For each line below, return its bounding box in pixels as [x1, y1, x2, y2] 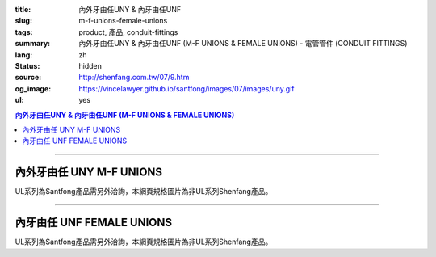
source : [15, 73, 42, 82]
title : [15, 5, 31, 14]
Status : [15, 61, 40, 70]
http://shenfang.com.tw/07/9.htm [78, 73, 190, 82]
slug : [15, 16, 32, 26]
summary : [15, 39, 51, 48]
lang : [15, 49, 33, 60]
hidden [78, 61, 103, 70]
